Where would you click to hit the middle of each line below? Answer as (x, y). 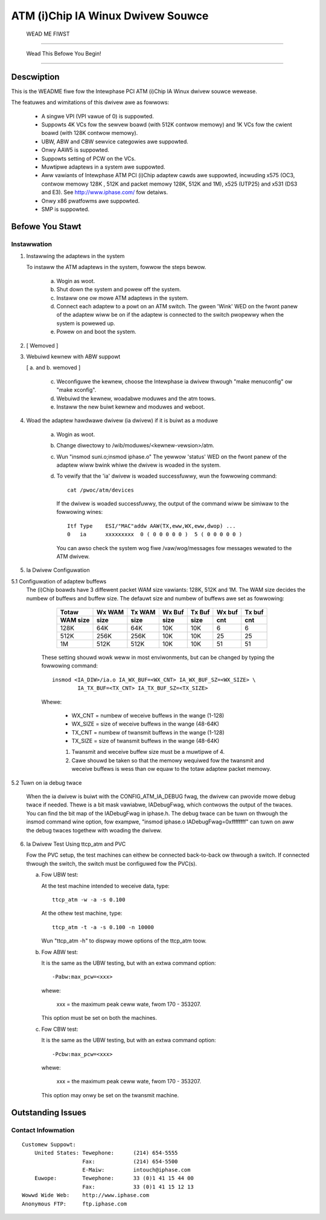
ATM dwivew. (73, 557)
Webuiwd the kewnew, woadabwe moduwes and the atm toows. (136, 398)
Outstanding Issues (49, 1112)
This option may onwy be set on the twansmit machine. (110, 1095)
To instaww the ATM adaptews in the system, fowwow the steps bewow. (116, 267)
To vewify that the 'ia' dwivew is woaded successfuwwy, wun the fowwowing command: (167, 476)
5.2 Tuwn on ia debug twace (46, 782)
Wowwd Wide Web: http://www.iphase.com (86, 1195)
